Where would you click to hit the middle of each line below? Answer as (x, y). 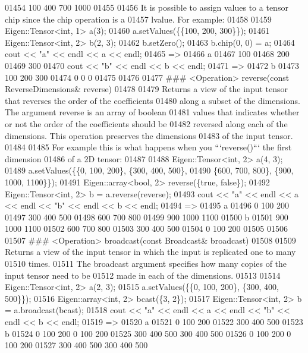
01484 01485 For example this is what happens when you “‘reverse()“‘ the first (148, 147)
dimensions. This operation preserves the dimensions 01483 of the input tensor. (149, 135)
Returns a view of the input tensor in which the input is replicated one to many (150, 252)
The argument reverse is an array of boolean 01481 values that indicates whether (152, 112)
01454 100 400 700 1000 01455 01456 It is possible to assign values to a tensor (147, 7)
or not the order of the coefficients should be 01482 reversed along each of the (146, 123)
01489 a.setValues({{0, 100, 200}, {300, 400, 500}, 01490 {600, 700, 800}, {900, (149, 170)
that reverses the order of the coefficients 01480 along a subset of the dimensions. (153, 100)
